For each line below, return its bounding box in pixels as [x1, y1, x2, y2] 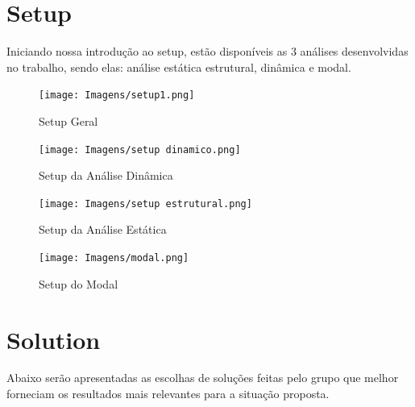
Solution [6, 322, 101, 355]
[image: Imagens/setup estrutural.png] [39, 197, 252, 210]
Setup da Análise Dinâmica [39, 167, 173, 184]
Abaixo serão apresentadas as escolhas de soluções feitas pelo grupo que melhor [6, 369, 399, 386]
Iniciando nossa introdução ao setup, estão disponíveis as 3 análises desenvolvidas [6, 43, 409, 60]
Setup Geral [39, 112, 98, 129]
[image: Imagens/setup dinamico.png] [39, 143, 241, 156]
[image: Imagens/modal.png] [39, 252, 189, 264]
